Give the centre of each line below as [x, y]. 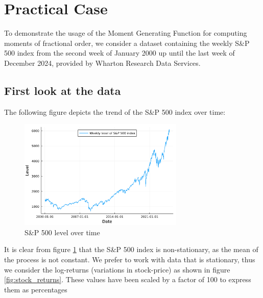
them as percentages [36, 289]
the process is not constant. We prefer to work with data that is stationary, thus [130, 259]
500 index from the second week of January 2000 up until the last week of [119, 53]
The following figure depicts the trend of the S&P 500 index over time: [115, 111]
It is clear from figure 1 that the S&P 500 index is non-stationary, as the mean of [131, 249]
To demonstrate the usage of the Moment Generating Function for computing [126, 33]
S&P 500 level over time [62, 232]
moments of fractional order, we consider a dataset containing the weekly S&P [127, 43]
